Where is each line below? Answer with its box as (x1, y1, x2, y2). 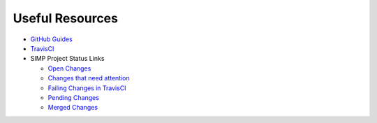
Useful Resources (13, 10, 119, 26)
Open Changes (47, 64, 91, 73)
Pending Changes (47, 93, 99, 101)
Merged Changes (47, 103, 98, 112)
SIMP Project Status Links (30, 55, 105, 63)
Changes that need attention (47, 74, 131, 82)
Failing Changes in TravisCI (47, 84, 126, 92)
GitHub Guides (30, 35, 73, 43)
